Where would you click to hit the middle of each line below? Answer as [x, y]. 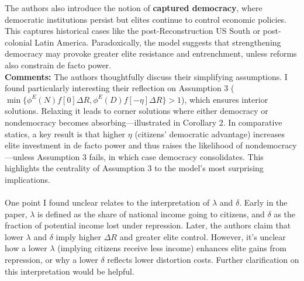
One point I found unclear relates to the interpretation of [107, 202]
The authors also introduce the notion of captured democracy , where [134, 8]
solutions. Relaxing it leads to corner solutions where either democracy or [137, 111]
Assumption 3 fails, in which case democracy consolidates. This [150, 156]
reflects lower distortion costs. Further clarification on [203, 260]
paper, [16, 214]
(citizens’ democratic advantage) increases [210, 133]
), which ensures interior [225, 99]
